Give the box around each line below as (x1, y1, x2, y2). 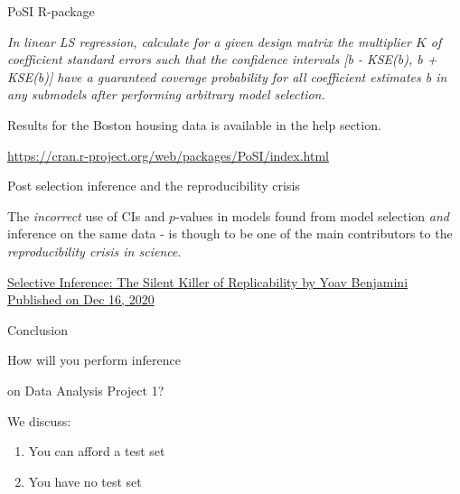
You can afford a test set (28, 442, 165, 461)
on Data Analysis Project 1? (7, 380, 164, 399)
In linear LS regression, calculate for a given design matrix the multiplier (7, 32, 411, 51)
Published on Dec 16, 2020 (7, 290, 155, 309)
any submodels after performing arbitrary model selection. (7, 85, 325, 104)
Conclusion (7, 320, 68, 339)
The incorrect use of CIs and (7, 206, 165, 225)
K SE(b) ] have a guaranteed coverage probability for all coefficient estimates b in (7, 67, 447, 86)
